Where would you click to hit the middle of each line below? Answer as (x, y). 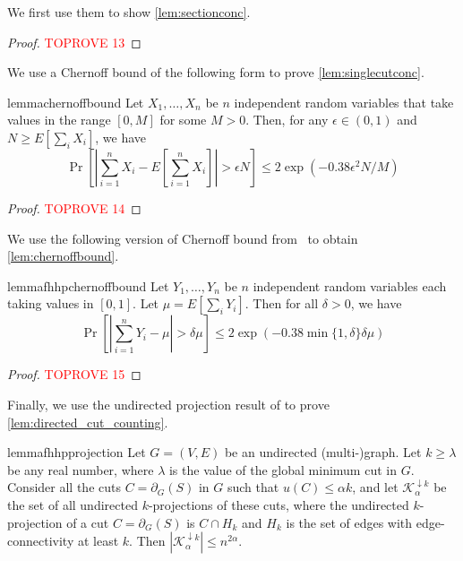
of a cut (88, 522)
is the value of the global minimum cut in (283, 469)
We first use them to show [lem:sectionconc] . (129, 12)
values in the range (59, 120)
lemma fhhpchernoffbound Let (88, 285)
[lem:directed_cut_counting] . (88, 422)
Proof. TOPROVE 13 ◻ (74, 42)
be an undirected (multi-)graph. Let (323, 452)
